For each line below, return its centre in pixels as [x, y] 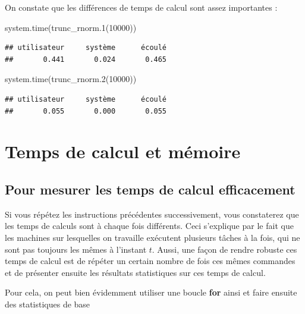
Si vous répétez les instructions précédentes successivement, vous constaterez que [152, 214]
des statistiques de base [48, 304]
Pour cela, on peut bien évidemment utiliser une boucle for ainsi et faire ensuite [151, 292]
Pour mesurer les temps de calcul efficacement [150, 189]
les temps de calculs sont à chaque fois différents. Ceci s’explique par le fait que [149, 226]
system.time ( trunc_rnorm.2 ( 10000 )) [71, 79]
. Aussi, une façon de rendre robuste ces [224, 249]
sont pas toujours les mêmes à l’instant [76, 249]
